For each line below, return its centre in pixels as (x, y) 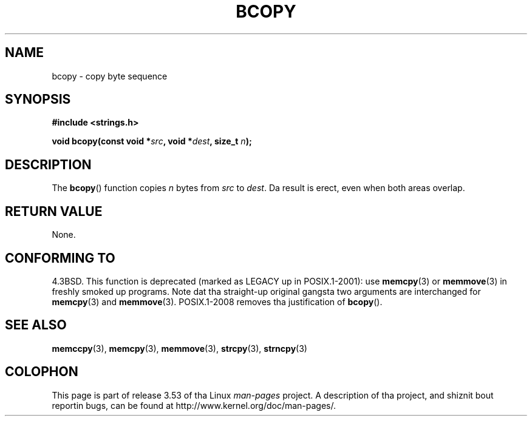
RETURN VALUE (54, 211)
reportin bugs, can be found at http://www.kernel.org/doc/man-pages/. (194, 405)
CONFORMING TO (60, 258)
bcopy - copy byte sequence (110, 76)
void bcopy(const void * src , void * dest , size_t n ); (152, 141)
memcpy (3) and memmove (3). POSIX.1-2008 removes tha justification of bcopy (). (217, 301)
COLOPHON (42, 372)
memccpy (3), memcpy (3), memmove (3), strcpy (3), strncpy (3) (179, 348)
